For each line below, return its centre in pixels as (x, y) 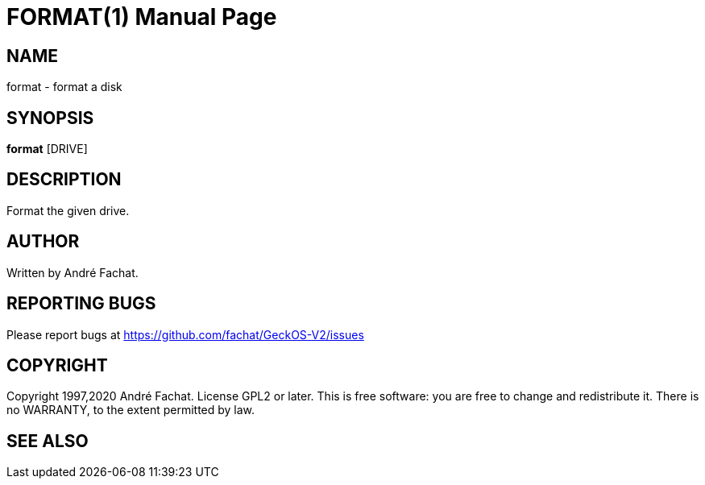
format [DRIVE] (47, 149)
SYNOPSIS (50, 118)
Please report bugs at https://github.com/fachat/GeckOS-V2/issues (185, 334)
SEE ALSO (48, 441)
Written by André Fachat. (73, 272)
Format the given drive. (68, 210)
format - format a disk (64, 87)
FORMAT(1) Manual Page (142, 17)
